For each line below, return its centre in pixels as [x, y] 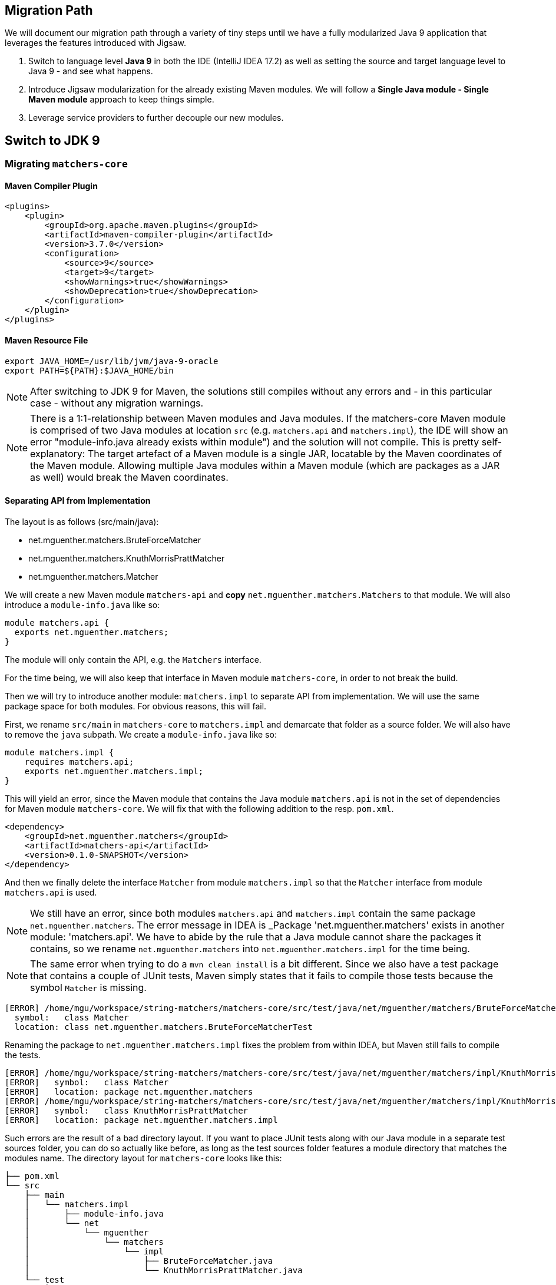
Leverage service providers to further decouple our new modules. [156, 118]
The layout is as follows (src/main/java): [82, 521]
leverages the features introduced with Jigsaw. [96, 43]
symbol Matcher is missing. [88, 987]
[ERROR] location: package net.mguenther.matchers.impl [141, 1120]
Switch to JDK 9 [52, 140]
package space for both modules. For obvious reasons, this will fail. [136, 706]
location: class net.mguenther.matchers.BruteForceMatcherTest [163, 1027]
